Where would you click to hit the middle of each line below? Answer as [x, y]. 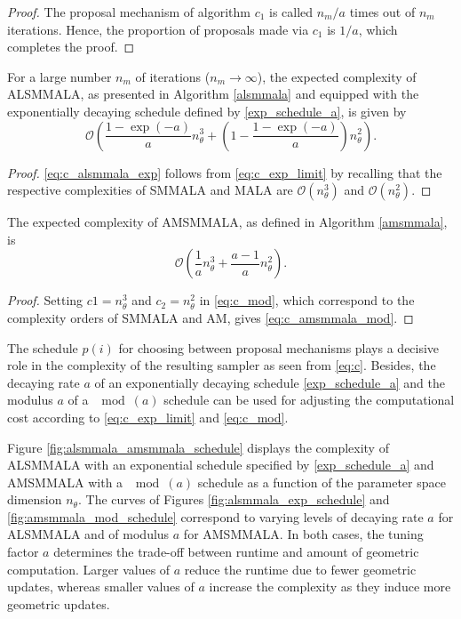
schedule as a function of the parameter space [322, 482]
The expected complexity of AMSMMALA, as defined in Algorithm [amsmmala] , [227, 222]
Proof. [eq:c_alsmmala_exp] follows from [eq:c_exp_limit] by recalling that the [225, 172]
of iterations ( [173, 76]
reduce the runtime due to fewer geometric [300, 569]
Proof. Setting [45, 300]
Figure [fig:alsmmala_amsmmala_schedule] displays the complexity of [198, 447]
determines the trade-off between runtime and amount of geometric [236, 552]
